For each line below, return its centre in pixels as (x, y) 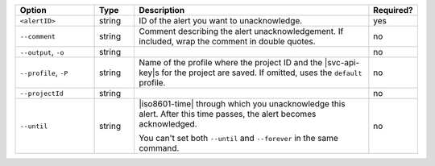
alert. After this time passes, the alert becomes (227, 114)
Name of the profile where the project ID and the (230, 62)
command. (159, 148)
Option (33, 10)
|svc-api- (342, 62)
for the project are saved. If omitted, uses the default (262, 73)
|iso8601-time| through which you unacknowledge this (242, 104)
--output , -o (42, 52)
